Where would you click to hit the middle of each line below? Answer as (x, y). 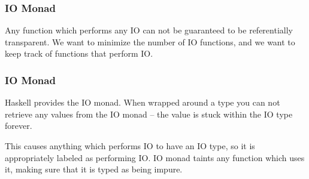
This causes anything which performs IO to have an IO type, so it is (130, 146)
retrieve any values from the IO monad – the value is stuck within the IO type (149, 114)
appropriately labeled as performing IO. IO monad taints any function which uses (155, 157)
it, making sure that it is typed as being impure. (94, 169)
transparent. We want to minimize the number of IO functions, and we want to (150, 41)
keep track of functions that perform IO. (79, 53)
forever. (19, 126)
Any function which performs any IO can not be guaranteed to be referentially (149, 30)
